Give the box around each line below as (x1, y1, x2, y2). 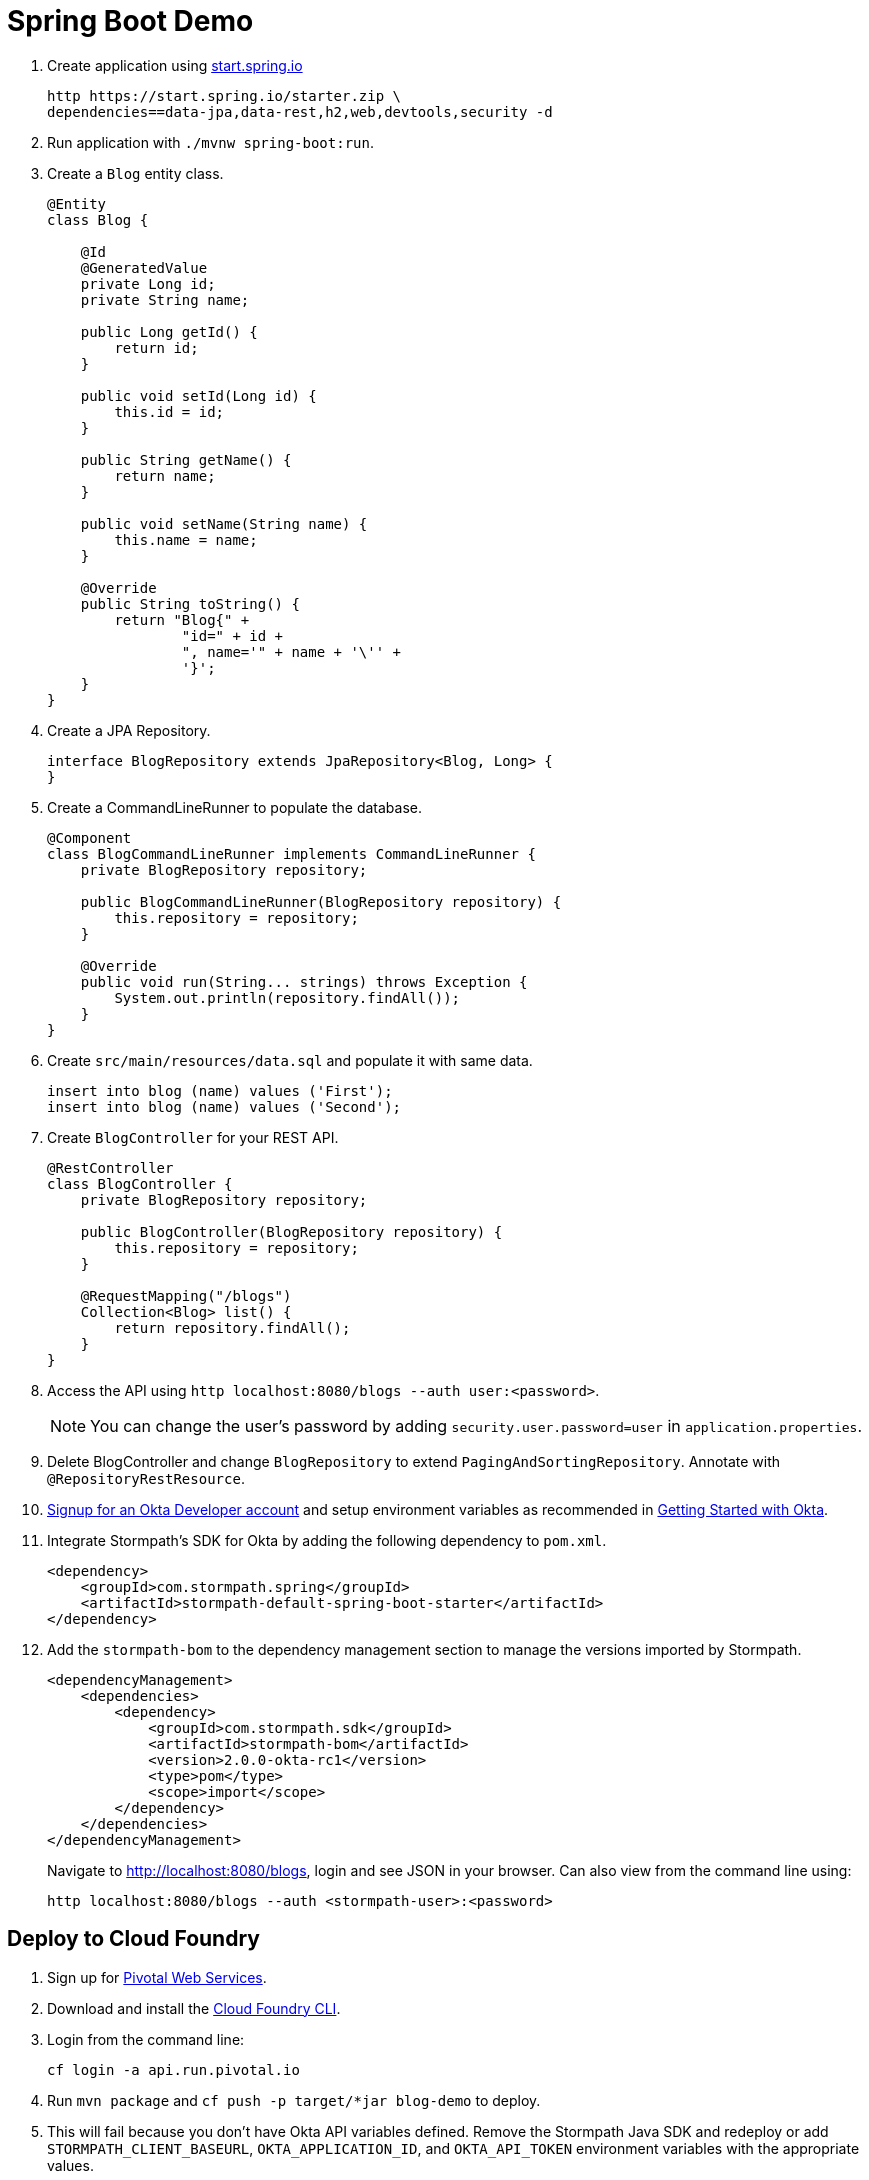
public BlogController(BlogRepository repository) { (80, 1223, 503, 1240)
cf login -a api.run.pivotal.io (47, 2061, 300, 2078)
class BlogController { (47, 1175, 233, 1192)
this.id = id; (114, 403, 225, 420)
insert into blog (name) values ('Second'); (47, 1098, 402, 1115)
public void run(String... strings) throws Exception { (80, 973, 528, 990)
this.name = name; (114, 531, 258, 548)
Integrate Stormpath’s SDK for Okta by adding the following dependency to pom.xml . (47, 1531, 607, 1549)
